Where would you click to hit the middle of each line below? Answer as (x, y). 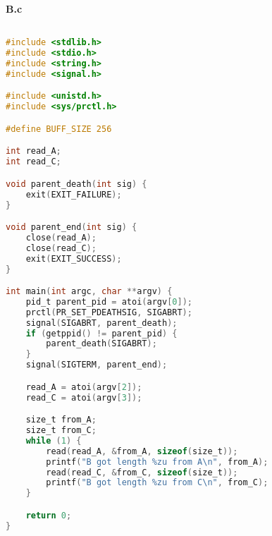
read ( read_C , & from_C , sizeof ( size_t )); (142, 472)
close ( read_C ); (61, 248)
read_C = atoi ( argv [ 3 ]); (84, 397)
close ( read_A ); (61, 237)
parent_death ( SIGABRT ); (101, 344)
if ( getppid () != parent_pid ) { (101, 333)
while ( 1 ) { (54, 440)
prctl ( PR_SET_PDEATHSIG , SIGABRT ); (109, 312)
